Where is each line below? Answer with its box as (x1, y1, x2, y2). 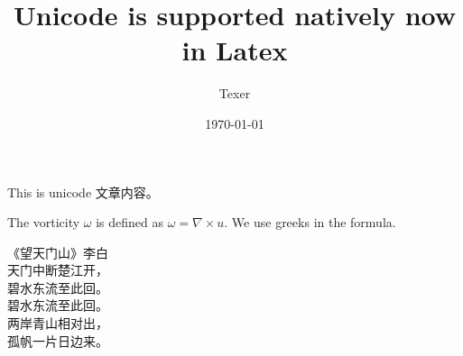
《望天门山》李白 (7, 242, 108, 261)
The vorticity (7, 213, 80, 232)
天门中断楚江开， (7, 260, 108, 279)
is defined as (96, 213, 164, 232)
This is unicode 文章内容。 (7, 182, 159, 201)
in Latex (181, 32, 288, 68)
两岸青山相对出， (7, 314, 108, 333)
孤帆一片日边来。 (7, 331, 108, 350)
